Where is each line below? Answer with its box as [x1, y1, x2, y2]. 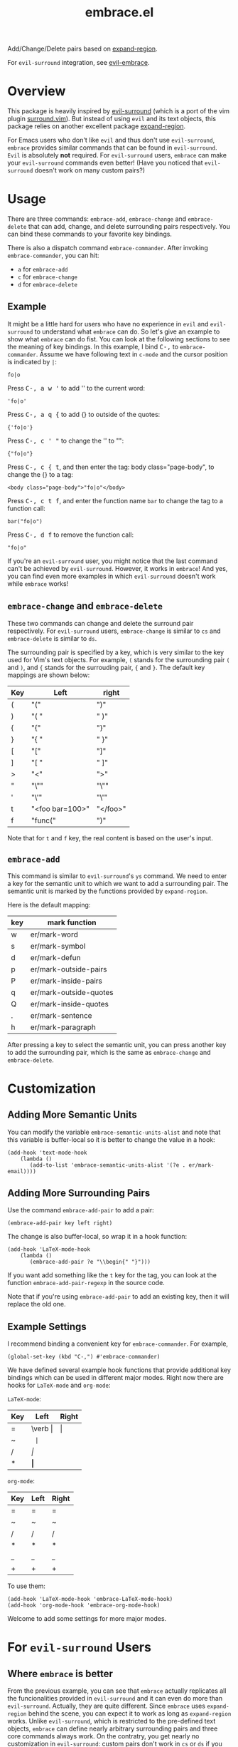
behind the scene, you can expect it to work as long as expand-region [28, 1709, 232, 1718]
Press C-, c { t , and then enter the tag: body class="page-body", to [7, 463, 215, 471]
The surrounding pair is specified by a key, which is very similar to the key [7, 648, 225, 656]
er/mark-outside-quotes [30, 987, 114, 997]
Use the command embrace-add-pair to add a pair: [7, 1206, 154, 1215]
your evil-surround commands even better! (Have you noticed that [7, 158, 204, 168]
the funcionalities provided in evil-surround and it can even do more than [7, 1694, 223, 1703]
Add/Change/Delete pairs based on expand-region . [7, 44, 158, 53]
